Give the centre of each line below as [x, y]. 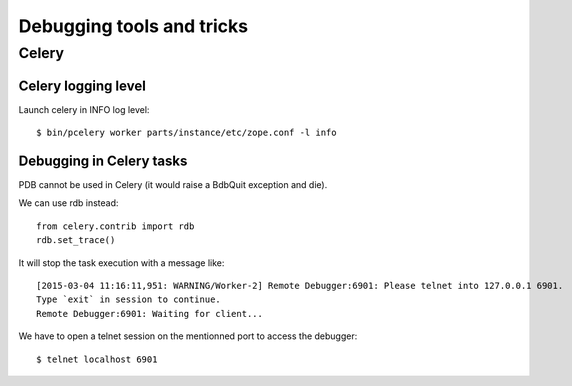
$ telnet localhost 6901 [97, 359]
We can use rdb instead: [68, 203]
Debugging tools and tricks [133, 26]
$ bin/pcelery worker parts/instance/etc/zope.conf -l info [186, 133]
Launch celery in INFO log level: [84, 109]
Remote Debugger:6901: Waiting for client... [150, 313]
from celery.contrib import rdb [115, 226]
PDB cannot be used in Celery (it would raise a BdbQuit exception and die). [173, 185]
